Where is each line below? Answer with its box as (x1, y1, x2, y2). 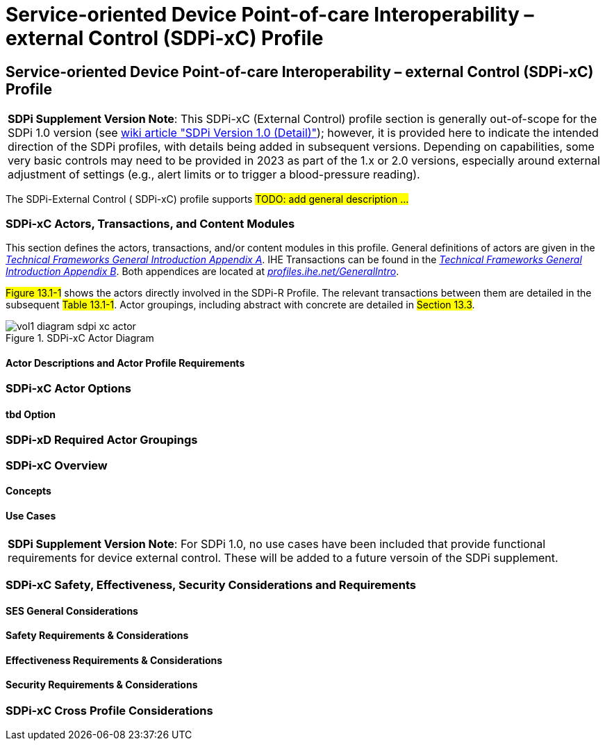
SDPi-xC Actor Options (6, 381, 131, 396)
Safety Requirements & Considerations (6, 629, 189, 642)
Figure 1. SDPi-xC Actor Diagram (6, 331, 154, 344)
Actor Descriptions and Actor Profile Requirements (6, 356, 245, 369)
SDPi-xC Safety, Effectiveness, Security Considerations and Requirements (6, 577, 416, 592)
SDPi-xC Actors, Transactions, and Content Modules (6, 216, 295, 231)
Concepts (6, 485, 51, 497)
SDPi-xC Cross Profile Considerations (6, 703, 213, 718)
